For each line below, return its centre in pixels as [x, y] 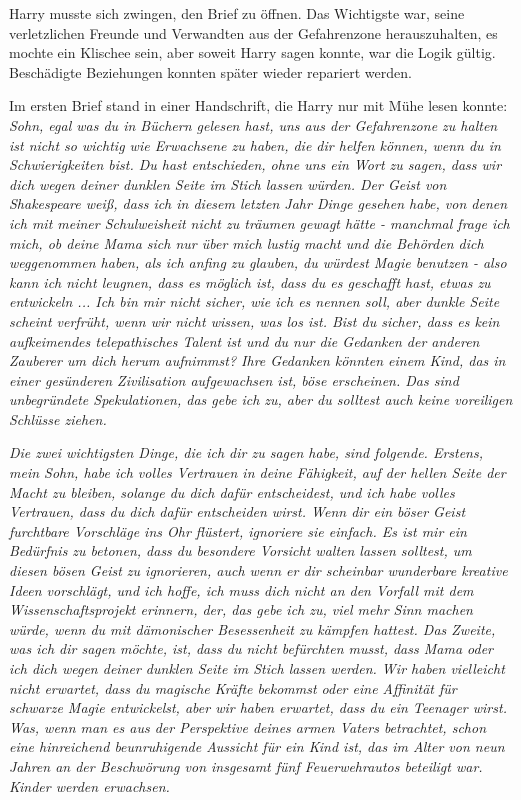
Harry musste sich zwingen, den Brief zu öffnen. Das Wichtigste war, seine [237, 13]
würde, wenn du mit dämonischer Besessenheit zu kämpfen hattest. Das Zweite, [252, 628]
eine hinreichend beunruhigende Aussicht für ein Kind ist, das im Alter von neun [257, 746]
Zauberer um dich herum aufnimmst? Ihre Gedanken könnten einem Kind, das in [257, 360]
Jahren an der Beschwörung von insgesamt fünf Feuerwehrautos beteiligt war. [246, 765]
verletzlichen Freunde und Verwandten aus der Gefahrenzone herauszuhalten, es [253, 32]
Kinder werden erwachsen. [89, 785]
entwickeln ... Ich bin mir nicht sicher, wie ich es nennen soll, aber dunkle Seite [254, 301]
